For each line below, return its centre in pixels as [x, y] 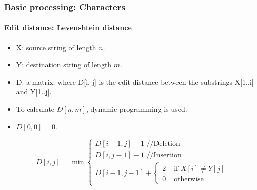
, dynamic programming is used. [136, 109]
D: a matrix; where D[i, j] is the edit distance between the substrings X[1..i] [135, 81]
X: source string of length [56, 47]
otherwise [189, 179]
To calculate [35, 109]
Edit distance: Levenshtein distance [68, 27]
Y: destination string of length [64, 64]
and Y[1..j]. [34, 92]
